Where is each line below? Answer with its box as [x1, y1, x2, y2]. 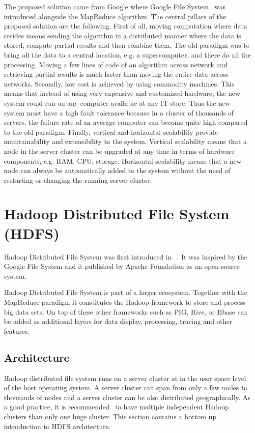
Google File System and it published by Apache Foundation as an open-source [4, 261, 240, 271]
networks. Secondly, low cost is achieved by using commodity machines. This [4, 78, 235, 88]
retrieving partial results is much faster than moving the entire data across [4, 69, 228, 79]
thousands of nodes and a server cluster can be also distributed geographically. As [4, 392, 251, 402]
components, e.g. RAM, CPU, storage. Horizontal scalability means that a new [4, 155, 242, 166]
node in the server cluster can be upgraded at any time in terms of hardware [4, 145, 235, 156]
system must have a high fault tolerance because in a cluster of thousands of [4, 107, 234, 117]
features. [4, 325, 29, 336]
